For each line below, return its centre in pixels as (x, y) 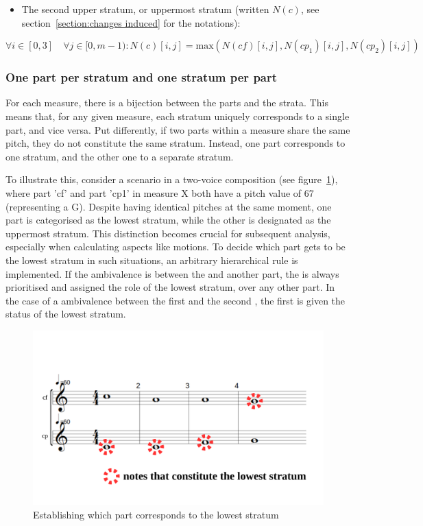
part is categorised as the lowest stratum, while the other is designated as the (168, 220)
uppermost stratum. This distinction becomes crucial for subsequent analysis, (168, 233)
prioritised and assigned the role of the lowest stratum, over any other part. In (170, 287)
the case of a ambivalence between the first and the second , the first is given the (176, 300)
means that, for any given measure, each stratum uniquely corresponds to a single (178, 116)
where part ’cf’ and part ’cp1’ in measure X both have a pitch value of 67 (160, 192)
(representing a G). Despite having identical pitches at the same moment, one (169, 206)
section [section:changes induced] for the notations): (131, 22)
